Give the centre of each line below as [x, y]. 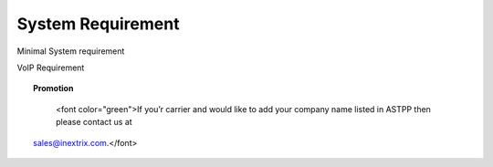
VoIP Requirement [51, 68]
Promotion [53, 89]
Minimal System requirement [71, 51]
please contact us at [94, 122]
